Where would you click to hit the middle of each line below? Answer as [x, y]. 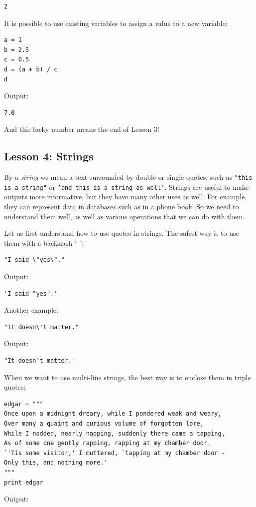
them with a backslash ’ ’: [44, 243]
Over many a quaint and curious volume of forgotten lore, [104, 424]
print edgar [24, 482]
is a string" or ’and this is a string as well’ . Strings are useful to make [127, 187]
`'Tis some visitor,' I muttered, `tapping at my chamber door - [115, 453]
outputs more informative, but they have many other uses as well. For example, [126, 197]
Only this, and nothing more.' [56, 463]
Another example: [31, 310]
